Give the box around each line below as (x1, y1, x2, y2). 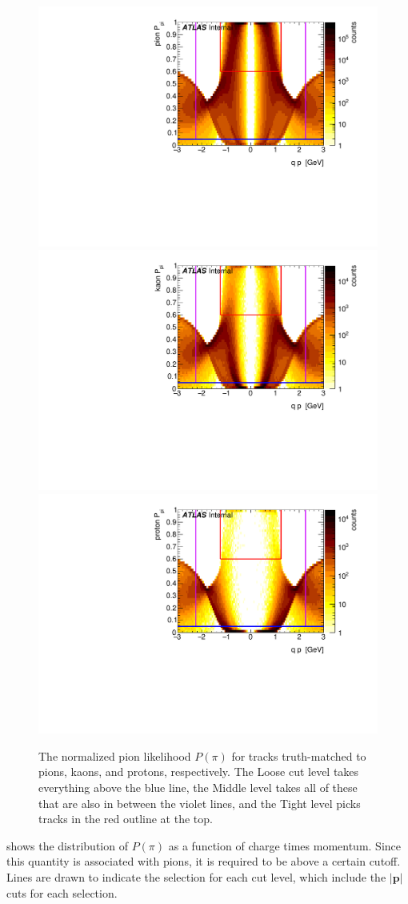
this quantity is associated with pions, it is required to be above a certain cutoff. (6, 853, 401, 870)
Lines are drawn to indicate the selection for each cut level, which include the (6, 868, 386, 885)
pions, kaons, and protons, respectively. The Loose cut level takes (38, 763, 359, 780)
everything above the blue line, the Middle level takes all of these (38, 778, 358, 795)
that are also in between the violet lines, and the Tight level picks (38, 794, 361, 811)
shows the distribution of (6, 837, 128, 854)
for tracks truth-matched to (231, 747, 366, 764)
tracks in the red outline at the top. (38, 810, 213, 827)
